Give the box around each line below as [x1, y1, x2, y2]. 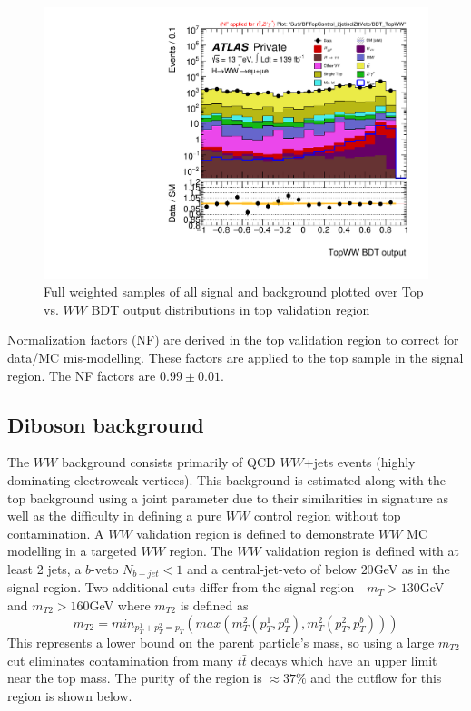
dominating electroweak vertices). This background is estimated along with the [7, 471, 446, 490]
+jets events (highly [303, 453, 416, 472]
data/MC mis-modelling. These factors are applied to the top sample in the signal [7, 348, 464, 367]
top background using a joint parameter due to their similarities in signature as [7, 488, 448, 507]
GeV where [89, 596, 151, 615]
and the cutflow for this [310, 668, 442, 687]
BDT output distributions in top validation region [91, 299, 370, 318]
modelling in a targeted [7, 541, 137, 560]
